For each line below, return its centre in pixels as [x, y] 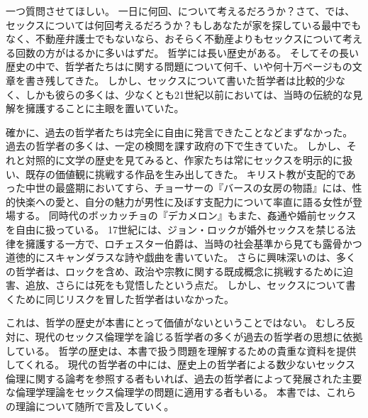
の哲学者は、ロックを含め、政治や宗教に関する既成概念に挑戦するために [174, 271]
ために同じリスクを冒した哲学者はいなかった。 [124, 298]
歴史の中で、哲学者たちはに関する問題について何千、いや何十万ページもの [179, 66]
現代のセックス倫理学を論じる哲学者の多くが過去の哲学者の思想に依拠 [199, 337]
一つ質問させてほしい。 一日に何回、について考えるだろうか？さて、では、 [180, 11]
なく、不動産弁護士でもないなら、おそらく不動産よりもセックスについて [174, 39]
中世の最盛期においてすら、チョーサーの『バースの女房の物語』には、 [189, 188]
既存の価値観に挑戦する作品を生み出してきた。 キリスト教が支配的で [185, 174]
